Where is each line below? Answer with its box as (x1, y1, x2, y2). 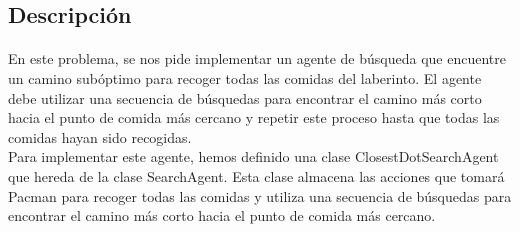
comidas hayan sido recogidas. (8, 126, 192, 147)
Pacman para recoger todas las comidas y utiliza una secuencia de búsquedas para (8, 185, 512, 206)
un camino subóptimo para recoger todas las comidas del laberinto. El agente (8, 67, 482, 88)
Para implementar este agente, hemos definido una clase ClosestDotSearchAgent (8, 146, 499, 167)
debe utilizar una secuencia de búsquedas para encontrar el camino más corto (8, 87, 482, 108)
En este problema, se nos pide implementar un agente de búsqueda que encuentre (8, 48, 506, 69)
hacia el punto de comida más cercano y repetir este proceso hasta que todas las (8, 107, 500, 128)
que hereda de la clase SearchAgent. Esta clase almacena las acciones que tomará (8, 165, 505, 186)
